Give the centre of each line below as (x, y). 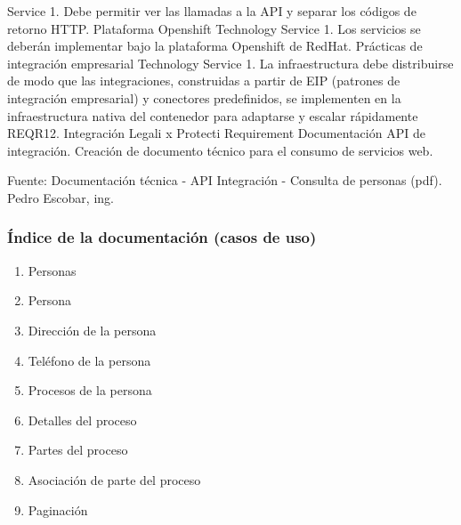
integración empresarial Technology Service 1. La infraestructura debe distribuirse (230, 63)
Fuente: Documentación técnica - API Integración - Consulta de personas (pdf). (225, 180)
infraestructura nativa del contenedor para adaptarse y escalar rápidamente (213, 115)
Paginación (58, 509)
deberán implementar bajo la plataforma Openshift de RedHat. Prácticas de (215, 46)
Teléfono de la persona (89, 360)
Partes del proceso (78, 450)
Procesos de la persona (90, 390)
